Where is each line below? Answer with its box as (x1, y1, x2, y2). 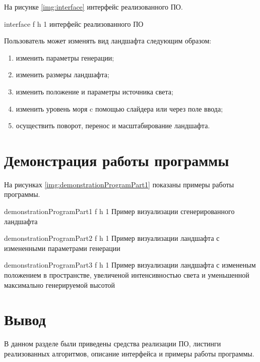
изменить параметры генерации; (16, 52, 114, 63)
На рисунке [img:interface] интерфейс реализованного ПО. (4, 2, 183, 12)
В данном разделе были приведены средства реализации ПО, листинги (4, 338, 221, 349)
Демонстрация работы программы (4, 149, 229, 170)
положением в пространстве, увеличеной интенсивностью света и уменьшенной (4, 270, 249, 280)
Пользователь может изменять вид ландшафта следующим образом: (4, 35, 212, 46)
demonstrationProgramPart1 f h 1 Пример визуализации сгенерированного (4, 206, 235, 217)
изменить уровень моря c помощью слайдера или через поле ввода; (16, 103, 223, 114)
